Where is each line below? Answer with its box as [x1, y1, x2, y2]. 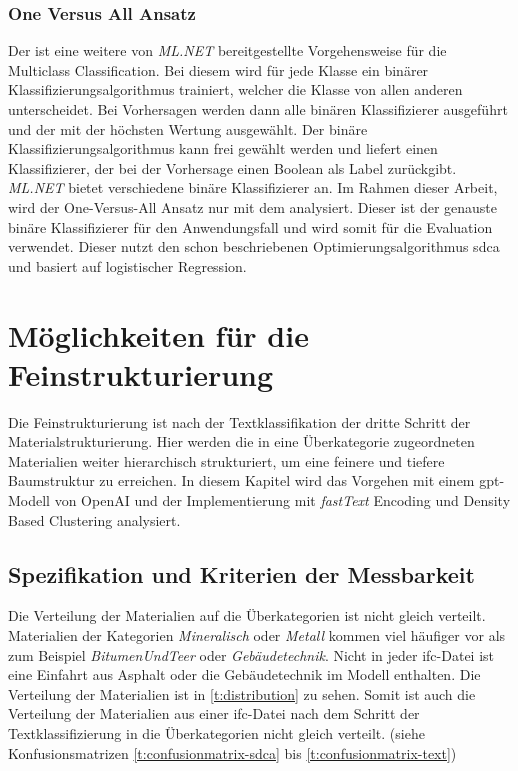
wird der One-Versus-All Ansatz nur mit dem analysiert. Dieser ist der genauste [8, 196, 498, 217]
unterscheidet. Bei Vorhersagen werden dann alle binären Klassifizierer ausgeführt [8, 99, 508, 119]
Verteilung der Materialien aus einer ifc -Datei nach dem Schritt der [8, 703, 420, 724]
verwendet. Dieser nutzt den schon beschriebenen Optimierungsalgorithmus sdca [8, 236, 500, 257]
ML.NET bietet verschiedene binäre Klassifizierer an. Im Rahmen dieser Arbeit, [8, 177, 498, 198]
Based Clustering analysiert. [8, 509, 181, 530]
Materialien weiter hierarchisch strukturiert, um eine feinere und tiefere [8, 450, 445, 471]
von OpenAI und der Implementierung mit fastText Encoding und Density [54, 490, 511, 511]
